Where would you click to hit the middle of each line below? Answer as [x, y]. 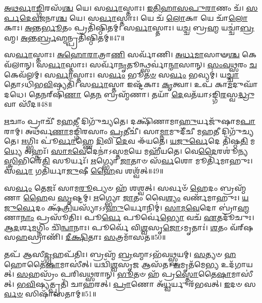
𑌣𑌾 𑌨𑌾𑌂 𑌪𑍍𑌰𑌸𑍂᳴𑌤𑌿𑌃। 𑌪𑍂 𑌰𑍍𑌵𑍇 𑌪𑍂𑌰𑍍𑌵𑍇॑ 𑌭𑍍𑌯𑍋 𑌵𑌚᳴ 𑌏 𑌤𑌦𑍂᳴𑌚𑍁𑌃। [129, 217]
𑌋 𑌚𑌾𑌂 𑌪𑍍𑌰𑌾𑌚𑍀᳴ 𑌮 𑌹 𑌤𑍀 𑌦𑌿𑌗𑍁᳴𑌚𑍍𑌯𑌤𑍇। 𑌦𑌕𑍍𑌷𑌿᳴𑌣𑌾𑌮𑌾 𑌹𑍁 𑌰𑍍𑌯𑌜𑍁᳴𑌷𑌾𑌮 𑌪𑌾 [130, 121]
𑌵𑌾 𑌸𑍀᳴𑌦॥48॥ [28, 104]
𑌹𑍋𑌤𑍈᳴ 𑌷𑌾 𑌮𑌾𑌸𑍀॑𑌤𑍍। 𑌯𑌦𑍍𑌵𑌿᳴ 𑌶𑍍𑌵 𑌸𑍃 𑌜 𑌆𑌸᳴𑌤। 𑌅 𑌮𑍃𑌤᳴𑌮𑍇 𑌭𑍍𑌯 [112, 264]
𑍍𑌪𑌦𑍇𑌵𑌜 [25, 17]
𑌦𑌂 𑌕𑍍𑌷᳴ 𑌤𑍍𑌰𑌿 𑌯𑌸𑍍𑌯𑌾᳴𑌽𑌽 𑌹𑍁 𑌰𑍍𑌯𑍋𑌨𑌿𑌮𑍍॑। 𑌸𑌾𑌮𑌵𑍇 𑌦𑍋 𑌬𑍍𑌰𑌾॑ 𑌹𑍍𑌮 [142, 207]
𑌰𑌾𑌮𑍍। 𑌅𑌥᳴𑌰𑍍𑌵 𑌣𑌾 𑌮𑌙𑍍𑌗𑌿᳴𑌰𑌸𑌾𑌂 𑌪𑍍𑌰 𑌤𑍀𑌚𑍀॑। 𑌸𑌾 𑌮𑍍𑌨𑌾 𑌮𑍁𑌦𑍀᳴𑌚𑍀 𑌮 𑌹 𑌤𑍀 [112, 131]
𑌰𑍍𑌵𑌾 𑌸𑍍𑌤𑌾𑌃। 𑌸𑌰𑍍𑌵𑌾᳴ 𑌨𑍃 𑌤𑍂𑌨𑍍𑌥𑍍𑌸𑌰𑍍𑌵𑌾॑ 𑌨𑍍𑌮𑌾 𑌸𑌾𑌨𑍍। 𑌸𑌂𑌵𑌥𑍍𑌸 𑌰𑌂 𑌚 [152, 64]
